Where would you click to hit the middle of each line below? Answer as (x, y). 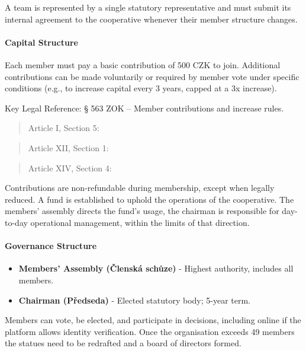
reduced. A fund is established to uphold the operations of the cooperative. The (149, 199)
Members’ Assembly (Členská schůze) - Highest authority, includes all (156, 268)
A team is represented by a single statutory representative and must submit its (148, 7)
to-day (16, 222)
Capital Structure (41, 42)
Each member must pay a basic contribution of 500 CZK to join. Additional (143, 64)
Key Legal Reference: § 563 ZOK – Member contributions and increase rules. (144, 108)
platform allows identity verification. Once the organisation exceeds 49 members (150, 331)
